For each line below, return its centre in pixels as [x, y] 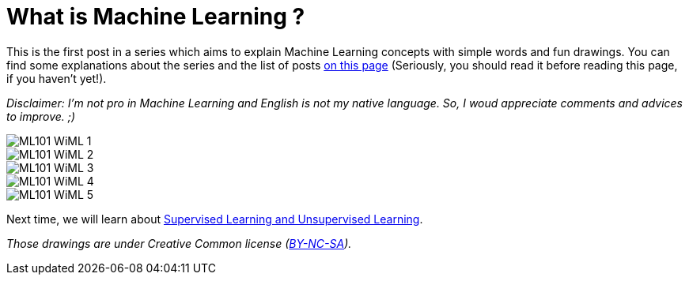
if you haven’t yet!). [57, 78]
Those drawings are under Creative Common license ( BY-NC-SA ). [179, 243]
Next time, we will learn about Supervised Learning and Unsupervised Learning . [215, 219]
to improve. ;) [41, 116]
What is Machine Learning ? [156, 17]
